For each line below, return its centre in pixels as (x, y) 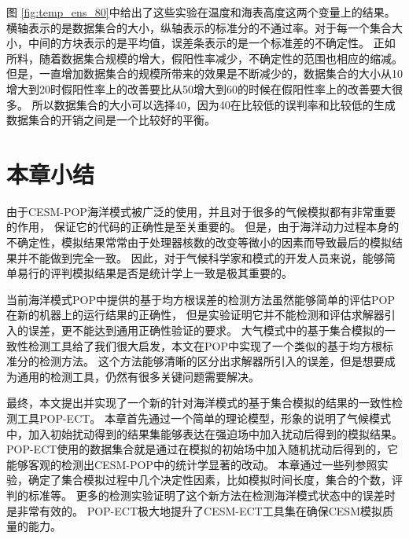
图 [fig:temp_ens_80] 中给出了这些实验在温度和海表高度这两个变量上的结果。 (201, 12)
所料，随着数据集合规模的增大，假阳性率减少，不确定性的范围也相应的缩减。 (204, 58)
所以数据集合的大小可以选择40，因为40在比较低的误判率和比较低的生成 (214, 104)
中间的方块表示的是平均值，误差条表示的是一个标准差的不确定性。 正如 (212, 43)
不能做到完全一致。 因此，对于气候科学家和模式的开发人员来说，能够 (206, 257)
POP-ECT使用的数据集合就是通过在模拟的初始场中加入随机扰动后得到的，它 (203, 449)
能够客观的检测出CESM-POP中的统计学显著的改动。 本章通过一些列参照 (192, 464)
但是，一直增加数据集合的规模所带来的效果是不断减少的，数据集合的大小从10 (204, 73)
